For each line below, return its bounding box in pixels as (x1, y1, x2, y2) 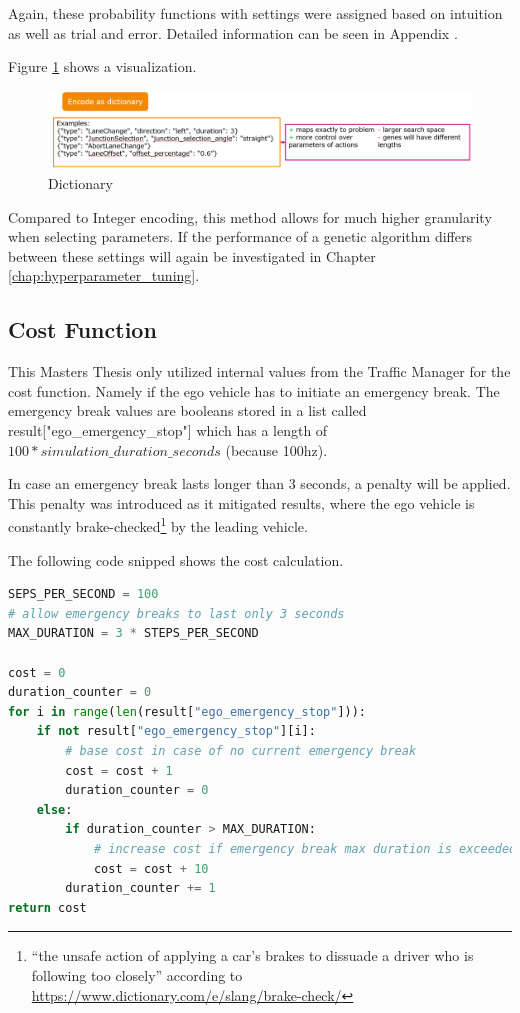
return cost (8, 900, 87, 915)
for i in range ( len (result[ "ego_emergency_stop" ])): (8, 704, 367, 719)
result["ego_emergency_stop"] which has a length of (8, 420, 328, 440)
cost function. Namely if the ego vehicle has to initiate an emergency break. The (8, 380, 500, 401)
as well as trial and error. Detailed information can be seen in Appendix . (8, 22, 458, 43)
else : (36, 802, 73, 817)
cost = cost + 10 (93, 861, 209, 876)
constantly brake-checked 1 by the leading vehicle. (8, 513, 308, 537)
